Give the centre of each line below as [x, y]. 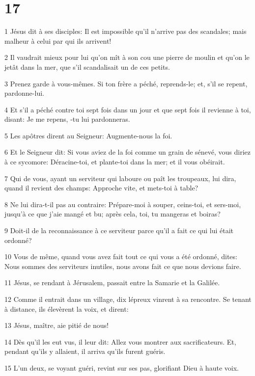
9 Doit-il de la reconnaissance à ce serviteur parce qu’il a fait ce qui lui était [119, 230]
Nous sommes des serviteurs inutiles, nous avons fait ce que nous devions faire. [123, 266]
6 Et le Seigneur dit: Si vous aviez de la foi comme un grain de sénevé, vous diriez [128, 152]
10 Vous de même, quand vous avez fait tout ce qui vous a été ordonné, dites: [121, 256]
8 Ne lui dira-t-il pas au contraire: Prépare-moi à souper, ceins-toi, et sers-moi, [123, 204]
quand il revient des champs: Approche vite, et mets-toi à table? [101, 188]
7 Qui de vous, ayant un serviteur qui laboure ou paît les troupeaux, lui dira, [120, 178]
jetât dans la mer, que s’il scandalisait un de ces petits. [87, 67]
